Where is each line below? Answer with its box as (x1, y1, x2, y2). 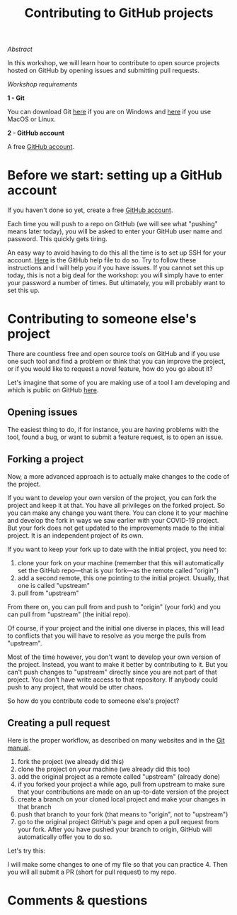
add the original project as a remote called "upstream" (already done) (17, 772, 221, 781)
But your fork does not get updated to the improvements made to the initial (7, 523, 225, 532)
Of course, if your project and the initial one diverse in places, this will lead (7, 623, 225, 632)
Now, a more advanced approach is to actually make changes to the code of (7, 472, 230, 480)
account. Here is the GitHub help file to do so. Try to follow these (7, 256, 197, 265)
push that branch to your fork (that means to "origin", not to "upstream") (17, 810, 229, 819)
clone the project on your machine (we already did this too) (17, 765, 190, 773)
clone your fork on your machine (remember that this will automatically (17, 558, 224, 567)
